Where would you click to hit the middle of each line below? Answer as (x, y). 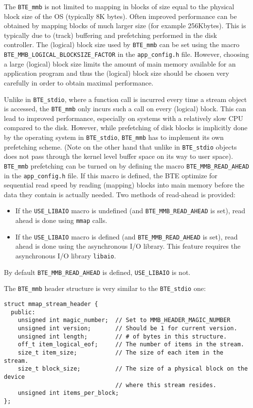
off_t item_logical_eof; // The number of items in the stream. (131, 345)
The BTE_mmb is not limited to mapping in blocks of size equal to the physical (119, 6)
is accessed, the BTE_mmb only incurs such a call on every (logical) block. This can (125, 109)
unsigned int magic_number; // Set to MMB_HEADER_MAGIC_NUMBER (124, 320)
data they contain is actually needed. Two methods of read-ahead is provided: (120, 194)
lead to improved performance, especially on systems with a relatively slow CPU (124, 118)
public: (23, 312)
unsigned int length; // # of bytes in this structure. (122, 336)
